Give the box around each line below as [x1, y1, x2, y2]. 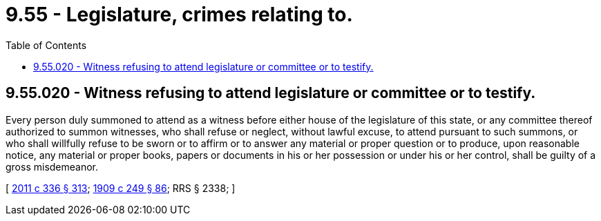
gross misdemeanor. [6, 160, 99, 173]
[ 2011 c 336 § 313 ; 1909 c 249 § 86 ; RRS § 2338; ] [6, 182, 236, 194]
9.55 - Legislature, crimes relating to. [6, 3, 353, 26]
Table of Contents [6, 39, 87, 51]
